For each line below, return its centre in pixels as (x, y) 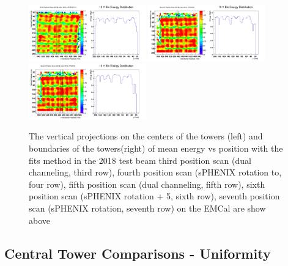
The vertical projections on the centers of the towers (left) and (146, 136)
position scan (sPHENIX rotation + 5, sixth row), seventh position (154, 196)
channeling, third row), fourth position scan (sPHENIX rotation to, (155, 172)
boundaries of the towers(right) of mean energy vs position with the (156, 148)
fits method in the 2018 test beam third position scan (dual (140, 160)
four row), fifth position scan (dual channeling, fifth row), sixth (147, 184)
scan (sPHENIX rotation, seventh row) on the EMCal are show (147, 208)
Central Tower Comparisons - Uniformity (138, 253)
